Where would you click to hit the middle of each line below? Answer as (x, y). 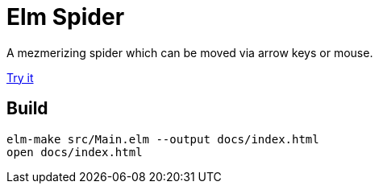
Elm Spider (66, 17)
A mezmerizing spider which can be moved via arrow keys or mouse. (190, 52)
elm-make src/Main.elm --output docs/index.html (163, 139)
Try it (20, 77)
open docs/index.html (75, 152)
